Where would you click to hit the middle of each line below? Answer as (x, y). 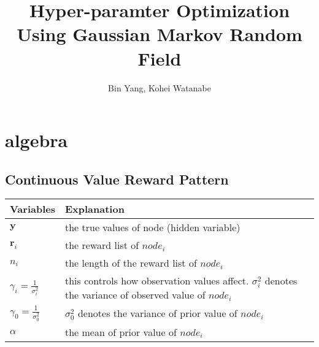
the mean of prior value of (121, 332)
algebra (37, 140)
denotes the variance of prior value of (157, 313)
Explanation (94, 209)
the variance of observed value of (135, 295)
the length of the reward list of (131, 263)
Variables (33, 209)
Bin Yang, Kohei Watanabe (159, 87)
